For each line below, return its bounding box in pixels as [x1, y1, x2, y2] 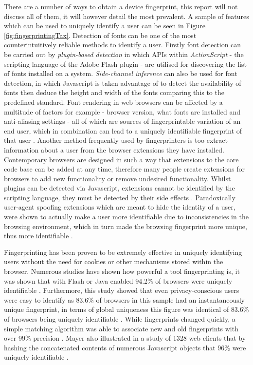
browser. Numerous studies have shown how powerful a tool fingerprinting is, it [4, 266, 240, 276]
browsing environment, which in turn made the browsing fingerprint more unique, [4, 221, 247, 231]
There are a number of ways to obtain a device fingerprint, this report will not [4, 1, 238, 11]
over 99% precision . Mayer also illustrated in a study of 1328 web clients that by [4, 333, 246, 343]
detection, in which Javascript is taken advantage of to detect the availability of [4, 77, 241, 88]
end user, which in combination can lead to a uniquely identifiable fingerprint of [4, 125, 242, 135]
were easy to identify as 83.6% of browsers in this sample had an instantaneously [4, 294, 245, 305]
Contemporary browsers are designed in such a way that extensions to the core [4, 154, 239, 164]
